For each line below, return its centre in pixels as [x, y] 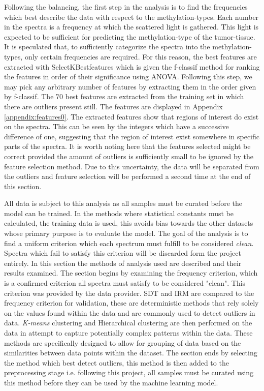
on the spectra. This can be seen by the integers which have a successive [117, 126]
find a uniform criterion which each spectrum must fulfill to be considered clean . [129, 243]
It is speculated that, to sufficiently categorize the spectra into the [107, 47]
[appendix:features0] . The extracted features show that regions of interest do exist [131, 116]
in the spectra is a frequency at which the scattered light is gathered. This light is [131, 27]
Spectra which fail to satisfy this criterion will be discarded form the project [123, 253]
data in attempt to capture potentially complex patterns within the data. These [128, 333]
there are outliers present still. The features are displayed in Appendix [113, 106]
